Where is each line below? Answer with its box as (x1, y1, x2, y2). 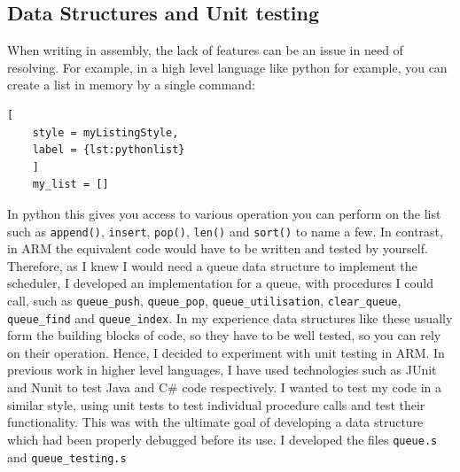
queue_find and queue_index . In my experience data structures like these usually (7, 308, 453, 327)
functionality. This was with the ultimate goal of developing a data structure (7, 413, 424, 431)
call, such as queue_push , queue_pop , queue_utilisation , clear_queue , (7, 290, 402, 309)
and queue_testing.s (7, 447, 127, 466)
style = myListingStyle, (32, 126, 179, 139)
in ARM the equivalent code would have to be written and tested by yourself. (7, 239, 428, 258)
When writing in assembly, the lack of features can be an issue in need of (7, 41, 403, 59)
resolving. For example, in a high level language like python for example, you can (7, 58, 448, 76)
